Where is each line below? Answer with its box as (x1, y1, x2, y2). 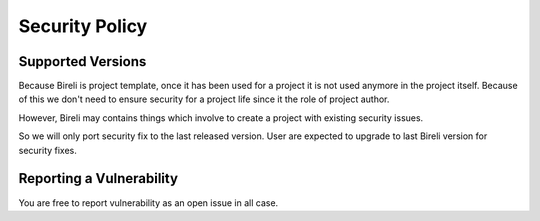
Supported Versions (18, 53, 147, 70)
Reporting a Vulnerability (18, 170, 179, 187)
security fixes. (18, 144, 77, 156)
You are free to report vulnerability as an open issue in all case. (18, 196, 279, 209)
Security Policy (18, 15, 148, 37)
